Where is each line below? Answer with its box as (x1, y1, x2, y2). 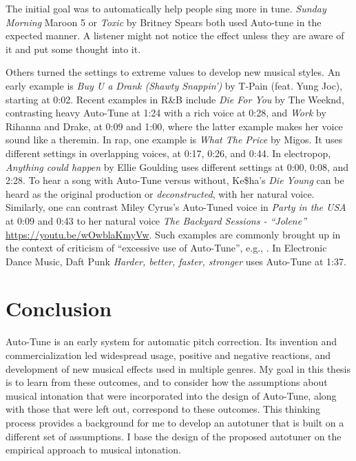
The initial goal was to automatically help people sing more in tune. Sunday (6, 1, 326, 15)
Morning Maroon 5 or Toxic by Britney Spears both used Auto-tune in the (6, 14, 322, 29)
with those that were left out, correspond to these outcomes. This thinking (6, 402, 321, 416)
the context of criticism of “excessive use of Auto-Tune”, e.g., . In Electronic (6, 240, 327, 255)
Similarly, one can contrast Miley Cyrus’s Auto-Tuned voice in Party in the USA (6, 200, 346, 214)
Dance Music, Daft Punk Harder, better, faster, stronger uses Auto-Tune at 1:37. (6, 254, 346, 268)
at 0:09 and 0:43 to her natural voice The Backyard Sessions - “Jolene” (6, 213, 306, 227)
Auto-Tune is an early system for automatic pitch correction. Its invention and (6, 334, 337, 349)
